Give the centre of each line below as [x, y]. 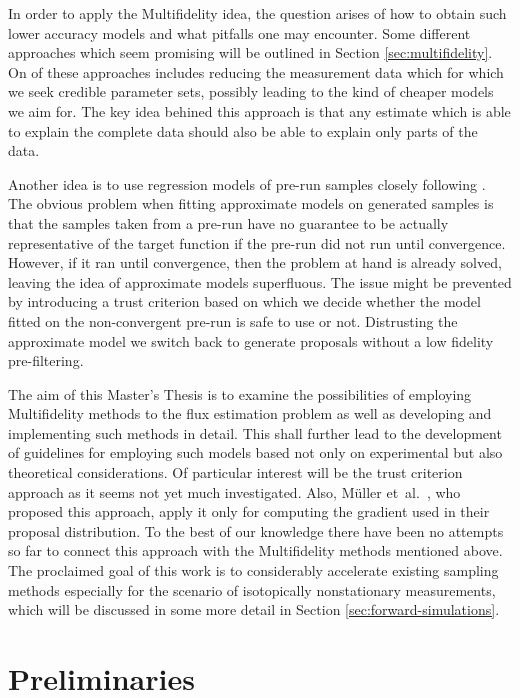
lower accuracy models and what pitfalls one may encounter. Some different [239, 32]
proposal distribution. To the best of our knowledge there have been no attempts [256, 530]
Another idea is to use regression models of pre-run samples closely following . [247, 183]
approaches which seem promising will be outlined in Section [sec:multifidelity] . [250, 52]
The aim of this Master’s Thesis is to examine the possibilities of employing [240, 393]
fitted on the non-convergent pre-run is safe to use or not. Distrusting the [233, 320]
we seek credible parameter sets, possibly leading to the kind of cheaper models [251, 91]
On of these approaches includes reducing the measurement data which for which [256, 71]
